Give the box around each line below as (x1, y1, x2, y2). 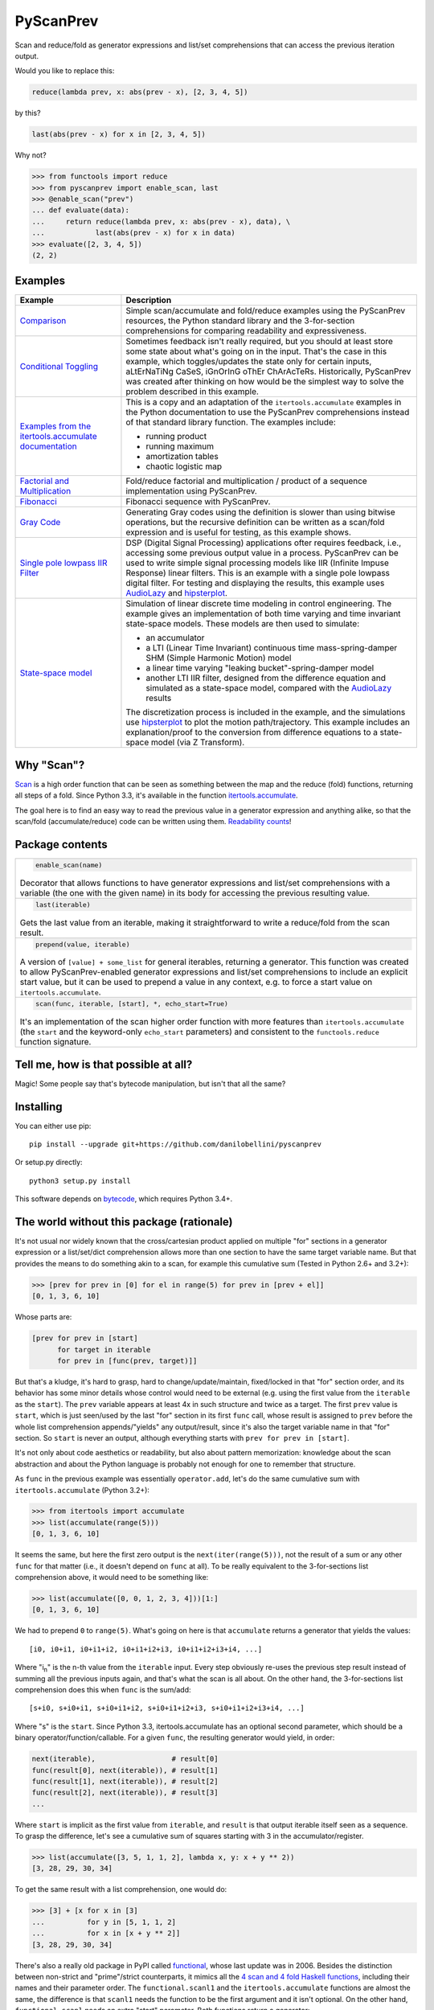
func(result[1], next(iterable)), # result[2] (31, 1777, 219, 1786)
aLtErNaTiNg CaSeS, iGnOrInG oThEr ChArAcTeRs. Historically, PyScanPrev (125, 366, 411, 377)
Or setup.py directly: (14, 1158, 84, 1167)
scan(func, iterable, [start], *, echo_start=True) (35, 999, 229, 1008)
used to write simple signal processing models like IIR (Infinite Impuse (125, 557, 389, 568)
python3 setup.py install (29, 1176, 132, 1185)
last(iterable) (35, 900, 92, 909)
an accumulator (145, 632, 205, 643)
